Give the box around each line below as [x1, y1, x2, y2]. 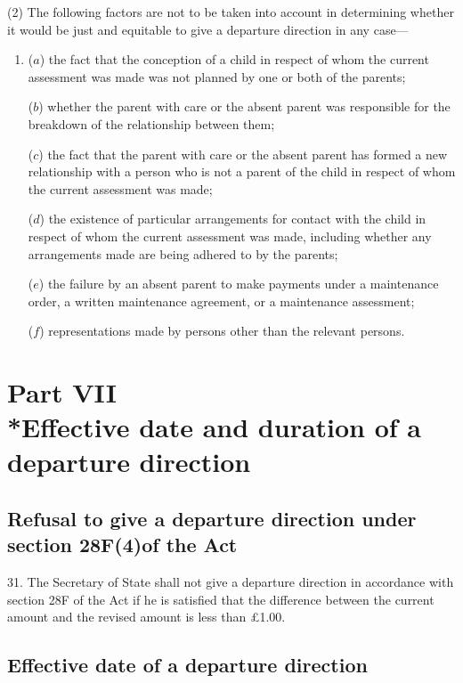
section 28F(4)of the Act [7, 531, 238, 558]
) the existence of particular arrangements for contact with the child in [39, 209, 426, 228]
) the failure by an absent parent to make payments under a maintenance [38, 274, 439, 293]
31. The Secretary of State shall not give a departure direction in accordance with [7, 573, 454, 591]
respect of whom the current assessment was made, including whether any [28, 226, 432, 245]
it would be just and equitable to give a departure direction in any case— [7, 20, 409, 38]
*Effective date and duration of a [7, 409, 422, 445]
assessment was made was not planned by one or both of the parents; [28, 67, 406, 85]
